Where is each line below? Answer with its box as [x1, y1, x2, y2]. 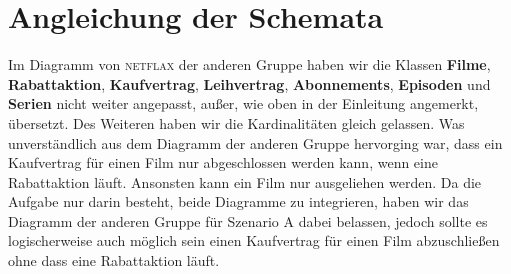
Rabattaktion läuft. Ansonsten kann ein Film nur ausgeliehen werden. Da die [8, 171, 482, 192]
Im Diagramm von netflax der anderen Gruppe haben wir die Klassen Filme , [8, 54, 491, 75]
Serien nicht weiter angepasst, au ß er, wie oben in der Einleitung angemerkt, [8, 93, 479, 114]
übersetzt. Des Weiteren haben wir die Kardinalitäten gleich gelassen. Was [8, 112, 465, 133]
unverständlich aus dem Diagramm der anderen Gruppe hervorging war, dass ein [8, 132, 503, 153]
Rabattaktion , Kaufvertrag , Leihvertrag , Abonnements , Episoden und [8, 73, 491, 94]
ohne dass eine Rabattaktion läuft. [8, 250, 220, 271]
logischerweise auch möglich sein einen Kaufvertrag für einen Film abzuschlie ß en [8, 230, 500, 251]
